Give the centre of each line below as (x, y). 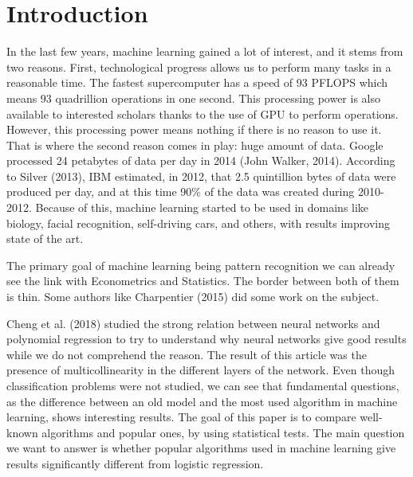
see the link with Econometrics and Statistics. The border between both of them (203, 281)
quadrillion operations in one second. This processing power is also (218, 98)
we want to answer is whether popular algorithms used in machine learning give (201, 448)
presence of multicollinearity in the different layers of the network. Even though (201, 370)
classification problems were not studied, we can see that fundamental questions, (203, 385)
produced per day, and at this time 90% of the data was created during (181, 192)
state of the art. (45, 238)
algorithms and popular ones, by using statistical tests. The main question (223, 432)
